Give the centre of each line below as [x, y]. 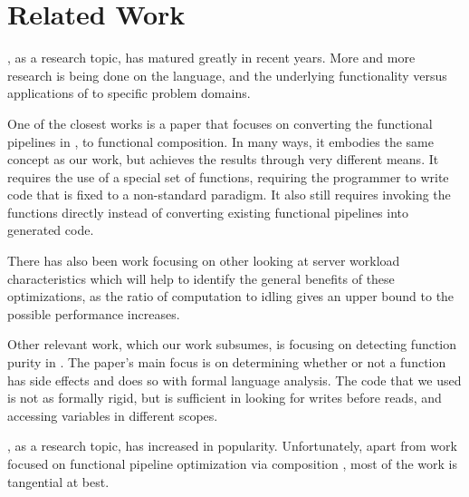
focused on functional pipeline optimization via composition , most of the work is [232, 463]
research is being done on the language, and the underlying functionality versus [227, 75]
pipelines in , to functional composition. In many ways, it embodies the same [220, 141]
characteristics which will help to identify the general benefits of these [201, 278]
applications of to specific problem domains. [129, 93]
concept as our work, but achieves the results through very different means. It [223, 159]
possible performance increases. [94, 313]
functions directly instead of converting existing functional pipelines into [208, 212]
